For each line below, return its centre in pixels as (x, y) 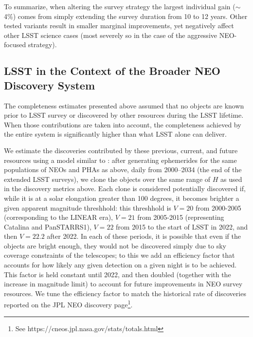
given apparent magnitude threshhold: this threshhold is (88, 207)
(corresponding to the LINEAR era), (59, 217)
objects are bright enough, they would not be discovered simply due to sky (115, 245)
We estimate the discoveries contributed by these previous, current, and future (121, 150)
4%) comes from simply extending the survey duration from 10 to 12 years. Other (126, 16)
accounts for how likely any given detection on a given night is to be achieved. (120, 265)
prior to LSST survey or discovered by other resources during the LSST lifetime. (124, 115)
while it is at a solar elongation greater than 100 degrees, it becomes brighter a (122, 198)
